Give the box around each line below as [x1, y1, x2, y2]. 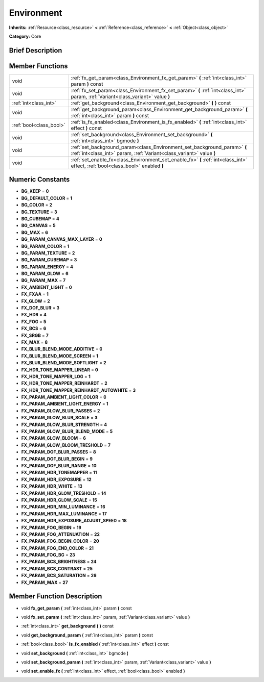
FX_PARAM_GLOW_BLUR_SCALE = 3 [21, 415, 98, 421]
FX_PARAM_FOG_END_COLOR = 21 [21, 545, 94, 551]
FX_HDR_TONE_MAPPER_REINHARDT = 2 [21, 380, 108, 386]
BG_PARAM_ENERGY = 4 [21, 264, 73, 270]
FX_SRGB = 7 [21, 332, 49, 338]
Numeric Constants [9, 176, 70, 184]
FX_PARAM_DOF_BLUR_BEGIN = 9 [21, 456, 93, 462]
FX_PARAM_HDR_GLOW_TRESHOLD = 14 [21, 490, 107, 496]
